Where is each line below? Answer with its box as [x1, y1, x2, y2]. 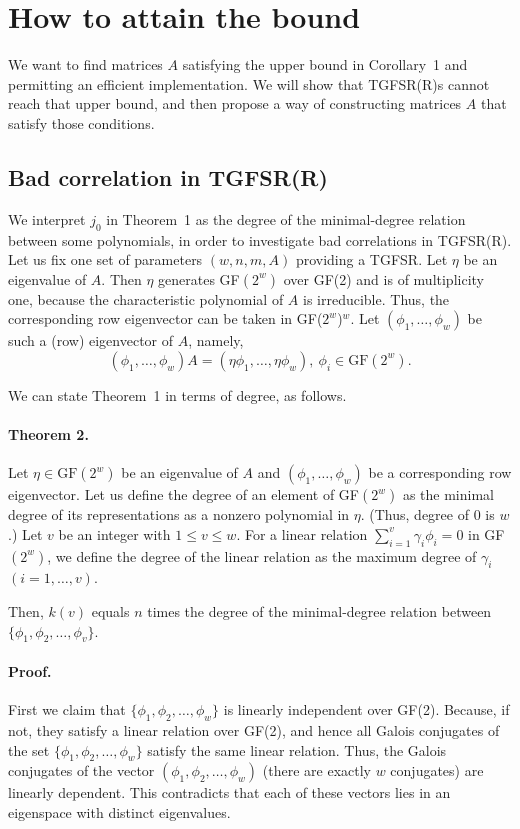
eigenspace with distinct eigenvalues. [8, 802, 231, 823]
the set [8, 739, 50, 760]
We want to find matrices [8, 54, 163, 75]
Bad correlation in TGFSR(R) [8, 161, 328, 192]
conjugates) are [390, 760, 484, 781]
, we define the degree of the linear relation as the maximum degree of [47, 545, 477, 566]
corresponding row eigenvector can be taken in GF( [8, 308, 323, 329]
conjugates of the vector [8, 760, 155, 781]
